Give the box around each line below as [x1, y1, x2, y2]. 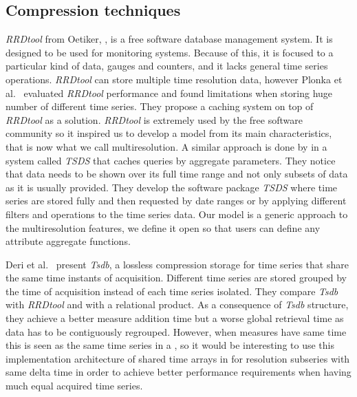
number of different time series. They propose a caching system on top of [6, 99, 314, 114]
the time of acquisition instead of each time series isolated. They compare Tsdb [6, 283, 338, 298]
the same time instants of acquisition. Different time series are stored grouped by [6, 270, 347, 285]
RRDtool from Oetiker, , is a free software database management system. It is [6, 32, 333, 46]
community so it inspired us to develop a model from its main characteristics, [6, 126, 332, 140]
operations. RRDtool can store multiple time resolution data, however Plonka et [6, 72, 343, 86]
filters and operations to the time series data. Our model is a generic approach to [6, 206, 348, 221]
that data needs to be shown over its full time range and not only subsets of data [6, 167, 348, 181]
